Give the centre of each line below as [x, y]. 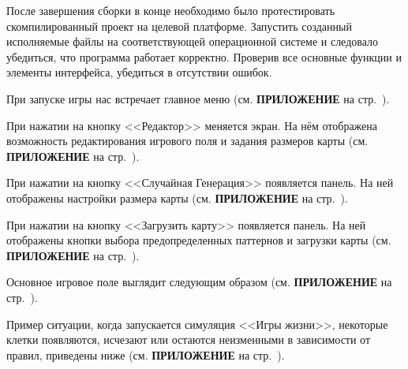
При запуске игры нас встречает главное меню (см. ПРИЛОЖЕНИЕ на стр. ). [198, 98]
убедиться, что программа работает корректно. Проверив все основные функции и [204, 56]
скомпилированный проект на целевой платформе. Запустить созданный [179, 26]
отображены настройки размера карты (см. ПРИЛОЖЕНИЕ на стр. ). [177, 198]
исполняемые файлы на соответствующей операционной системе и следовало [193, 41]
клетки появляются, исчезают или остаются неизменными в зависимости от [189, 339]
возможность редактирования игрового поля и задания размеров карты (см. [187, 141]
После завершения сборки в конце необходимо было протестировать [171, 10]
